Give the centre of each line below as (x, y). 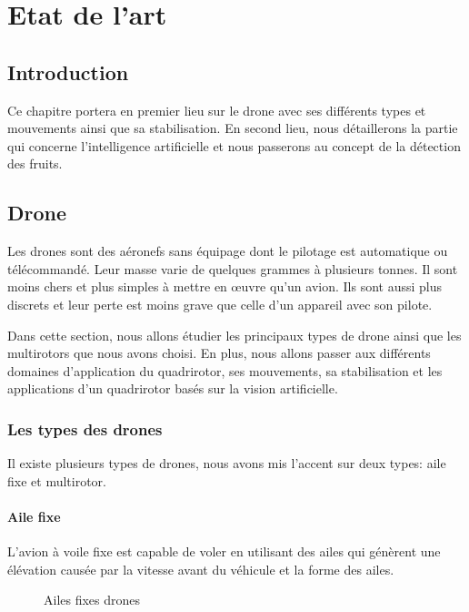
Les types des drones (85, 428)
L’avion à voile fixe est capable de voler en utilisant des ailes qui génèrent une (224, 551)
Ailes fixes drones (92, 600)
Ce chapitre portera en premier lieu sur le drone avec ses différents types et (217, 110)
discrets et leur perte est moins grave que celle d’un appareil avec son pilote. (220, 304)
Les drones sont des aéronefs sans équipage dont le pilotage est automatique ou (228, 251)
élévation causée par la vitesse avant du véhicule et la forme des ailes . (201, 569)
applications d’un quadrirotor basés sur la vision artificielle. (173, 388)
